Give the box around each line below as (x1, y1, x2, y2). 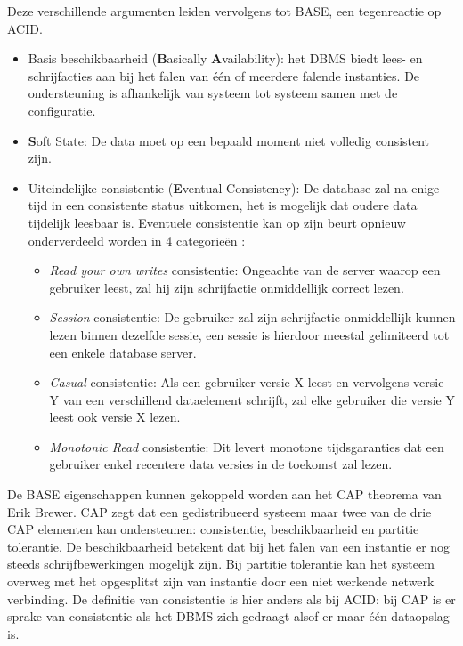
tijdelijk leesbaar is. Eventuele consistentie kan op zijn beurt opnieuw (28, 213, 406, 231)
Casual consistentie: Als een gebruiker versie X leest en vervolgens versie (49, 373, 444, 392)
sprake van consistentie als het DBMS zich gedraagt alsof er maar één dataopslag (7, 607, 450, 626)
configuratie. (28, 101, 96, 119)
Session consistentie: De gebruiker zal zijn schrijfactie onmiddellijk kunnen (49, 308, 456, 327)
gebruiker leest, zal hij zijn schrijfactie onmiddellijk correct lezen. (49, 278, 404, 296)
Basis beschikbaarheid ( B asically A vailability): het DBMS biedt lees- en (28, 49, 423, 68)
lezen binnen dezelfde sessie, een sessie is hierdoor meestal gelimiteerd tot (49, 325, 450, 343)
